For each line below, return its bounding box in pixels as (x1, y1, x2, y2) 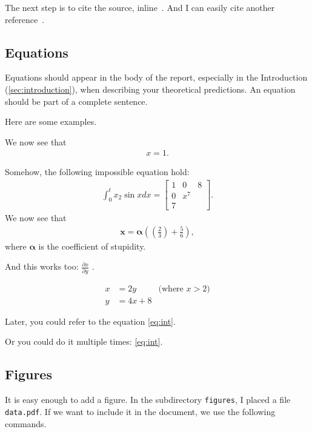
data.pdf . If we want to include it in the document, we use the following (5, 405, 276, 417)
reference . (5, 13, 45, 25)
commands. (5, 417, 47, 430)
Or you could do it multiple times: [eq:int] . (5, 335, 163, 348)
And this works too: (5, 260, 79, 273)
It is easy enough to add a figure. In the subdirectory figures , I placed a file (5, 393, 291, 406)
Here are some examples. (5, 115, 97, 128)
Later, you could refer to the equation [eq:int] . (5, 314, 176, 327)
